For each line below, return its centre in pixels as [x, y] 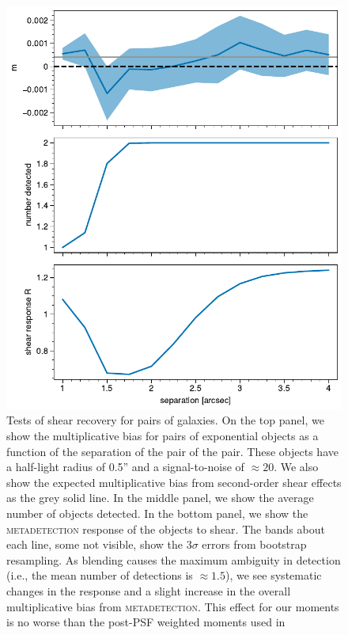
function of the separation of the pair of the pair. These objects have [172, 451]
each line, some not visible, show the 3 [99, 544]
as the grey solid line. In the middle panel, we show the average [160, 498]
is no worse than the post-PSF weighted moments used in [146, 622]
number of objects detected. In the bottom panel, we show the [157, 513]
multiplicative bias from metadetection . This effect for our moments [173, 606]
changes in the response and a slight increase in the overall [149, 590]
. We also [296, 467]
